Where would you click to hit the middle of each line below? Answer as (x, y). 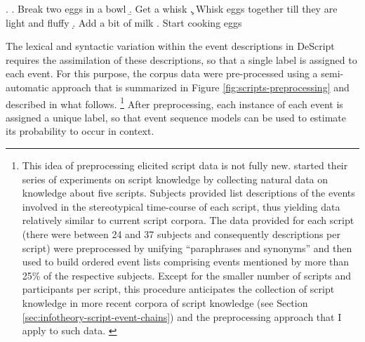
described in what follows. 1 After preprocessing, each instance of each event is (174, 103)
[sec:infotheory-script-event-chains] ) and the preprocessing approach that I (182, 316)
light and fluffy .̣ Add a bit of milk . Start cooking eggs (124, 22)
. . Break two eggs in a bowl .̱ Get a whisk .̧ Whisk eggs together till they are (172, 8)
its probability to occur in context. (80, 131)
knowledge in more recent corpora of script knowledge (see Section (165, 302)
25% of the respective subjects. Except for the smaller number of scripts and (187, 275)
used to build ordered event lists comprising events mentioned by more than (186, 262)
